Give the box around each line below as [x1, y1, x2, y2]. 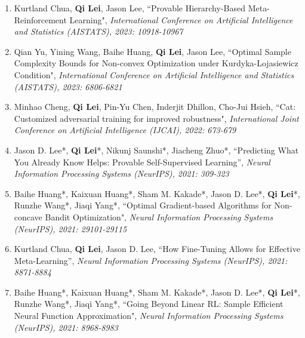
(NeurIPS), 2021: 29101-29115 [14, 222, 127, 235]
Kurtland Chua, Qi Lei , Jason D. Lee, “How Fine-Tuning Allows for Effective [14, 242, 300, 255]
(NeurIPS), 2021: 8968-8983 [14, 321, 118, 333]
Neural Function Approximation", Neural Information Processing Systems [14, 309, 284, 322]
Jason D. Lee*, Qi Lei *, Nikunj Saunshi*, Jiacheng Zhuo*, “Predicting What [14, 143, 299, 156]
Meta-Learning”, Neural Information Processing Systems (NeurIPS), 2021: [14, 254, 288, 266]
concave [14, 210, 42, 223]
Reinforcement [14, 13, 67, 26]
